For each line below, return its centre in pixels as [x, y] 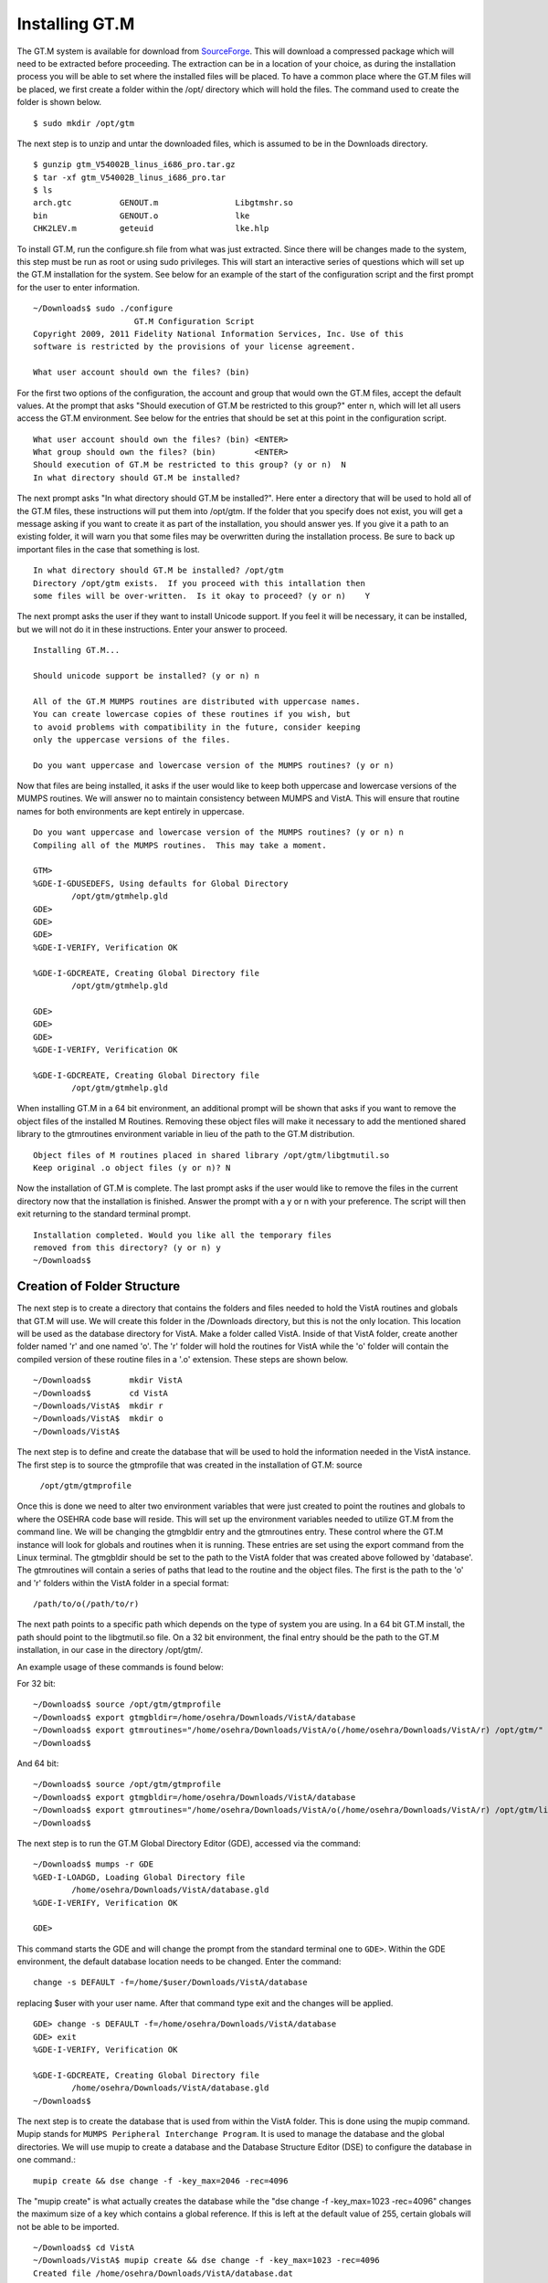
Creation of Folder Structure [99, 1286]
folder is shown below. [59, 102]
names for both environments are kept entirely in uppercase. [131, 811]
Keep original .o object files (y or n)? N [132, 1168]
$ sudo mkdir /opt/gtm [84, 123]
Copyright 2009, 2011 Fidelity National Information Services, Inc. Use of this [219, 334]
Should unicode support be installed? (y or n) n [147, 675]
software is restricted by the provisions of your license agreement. [195, 347]
